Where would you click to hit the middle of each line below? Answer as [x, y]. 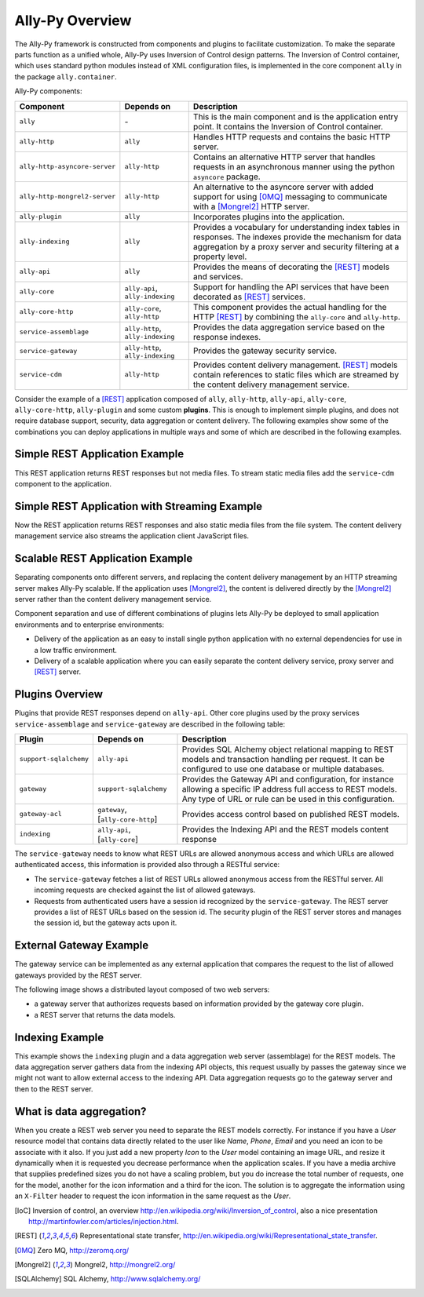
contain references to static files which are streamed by [296, 374]
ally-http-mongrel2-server [68, 196]
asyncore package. [227, 177]
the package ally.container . [66, 77]
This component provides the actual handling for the [290, 307]
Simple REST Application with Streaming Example [139, 506]
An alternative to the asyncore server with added [283, 187]
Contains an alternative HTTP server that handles [284, 157]
